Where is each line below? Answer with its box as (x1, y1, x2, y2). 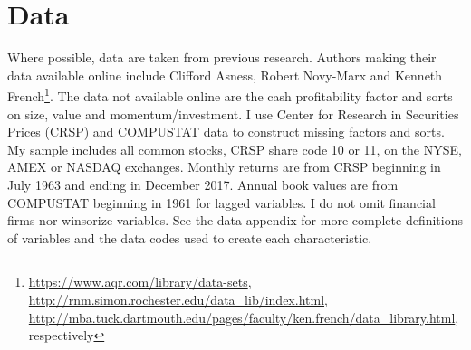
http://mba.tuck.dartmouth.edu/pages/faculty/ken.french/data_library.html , (28, 307, 459, 326)
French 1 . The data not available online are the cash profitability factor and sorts (7, 84, 453, 105)
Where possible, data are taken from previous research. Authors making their (7, 48, 437, 67)
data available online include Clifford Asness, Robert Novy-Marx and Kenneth (7, 65, 443, 84)
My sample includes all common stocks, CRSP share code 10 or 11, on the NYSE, (7, 139, 462, 158)
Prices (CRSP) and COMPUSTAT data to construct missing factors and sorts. (7, 122, 445, 141)
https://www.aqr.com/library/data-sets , (28, 272, 252, 291)
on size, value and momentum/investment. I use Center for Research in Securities (7, 104, 459, 123)
